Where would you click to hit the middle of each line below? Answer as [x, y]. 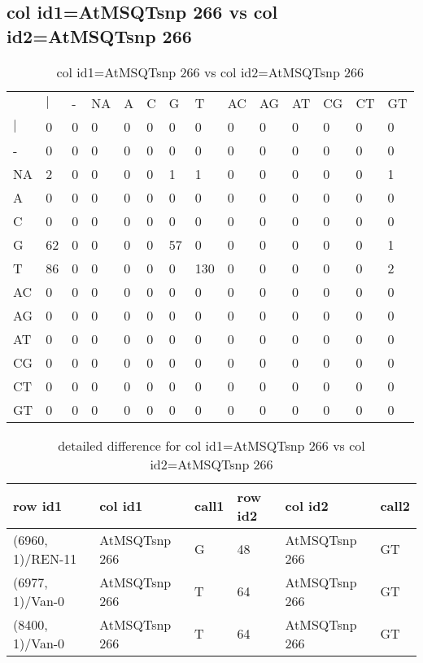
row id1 [38, 506]
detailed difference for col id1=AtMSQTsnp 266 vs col [211, 445]
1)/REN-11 [45, 558]
